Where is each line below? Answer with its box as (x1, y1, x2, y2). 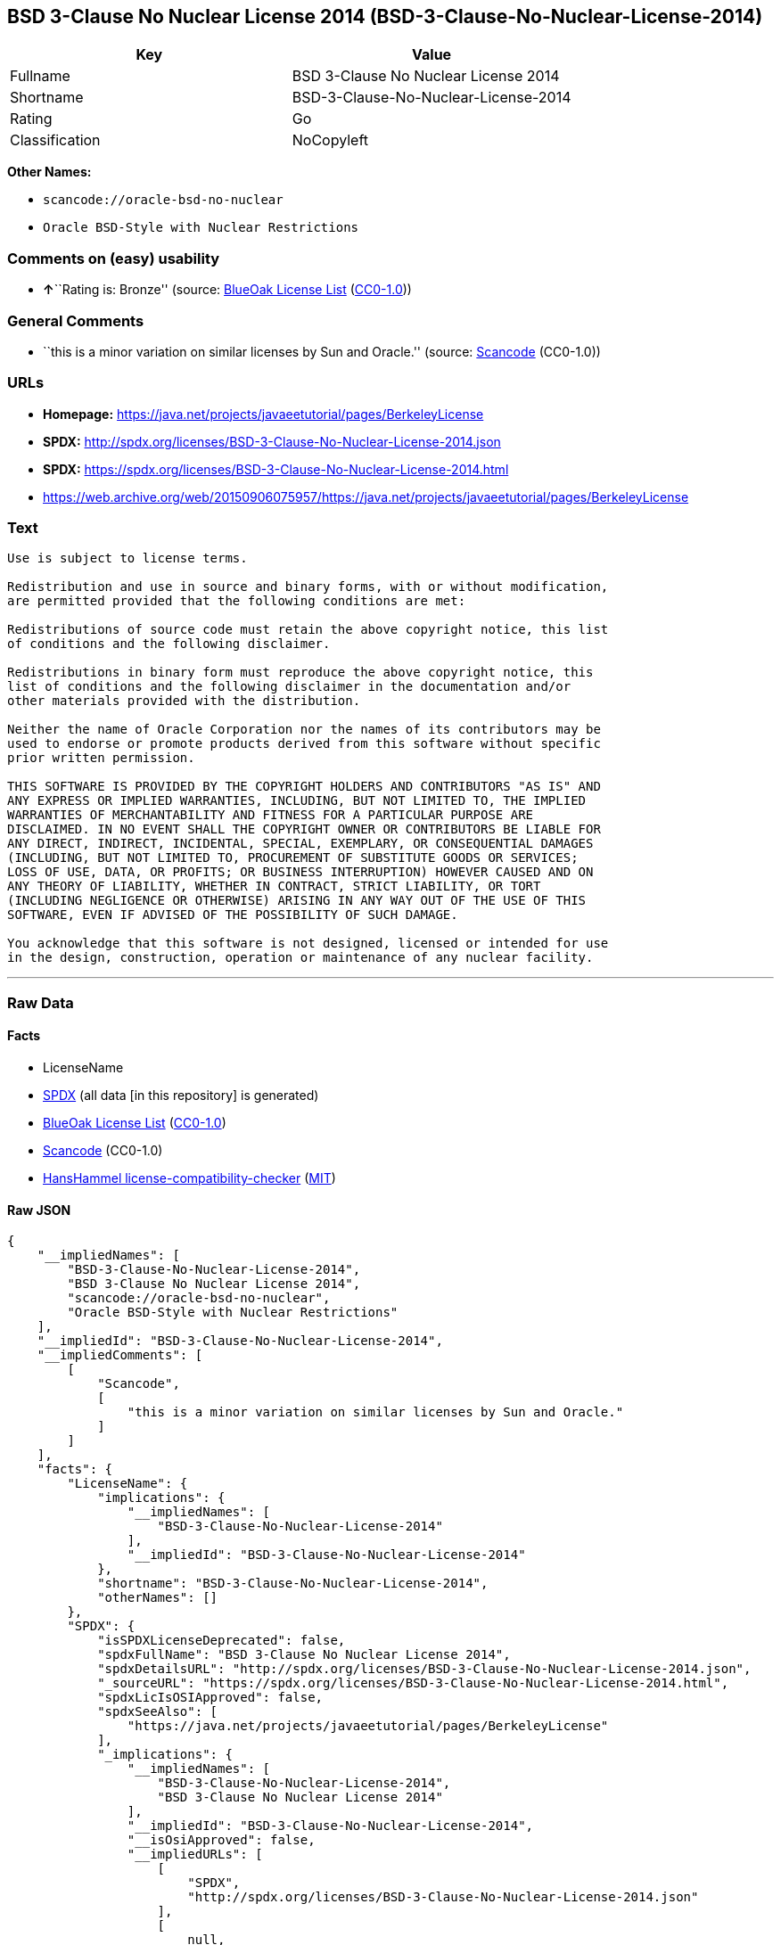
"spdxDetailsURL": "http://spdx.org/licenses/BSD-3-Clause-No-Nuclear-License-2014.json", (97, 1662, 752, 1677)
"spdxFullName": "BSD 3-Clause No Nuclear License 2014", (97, 1647, 511, 1662)
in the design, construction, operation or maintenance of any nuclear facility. (7, 950, 594, 965)
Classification (10, 131, 101, 150)
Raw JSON (7, 1202, 71, 1218)
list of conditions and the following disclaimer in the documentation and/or (7, 679, 571, 694)
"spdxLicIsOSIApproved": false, (97, 1690, 324, 1705)
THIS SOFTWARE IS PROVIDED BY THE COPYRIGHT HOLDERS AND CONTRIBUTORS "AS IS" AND (7, 779, 601, 794)
